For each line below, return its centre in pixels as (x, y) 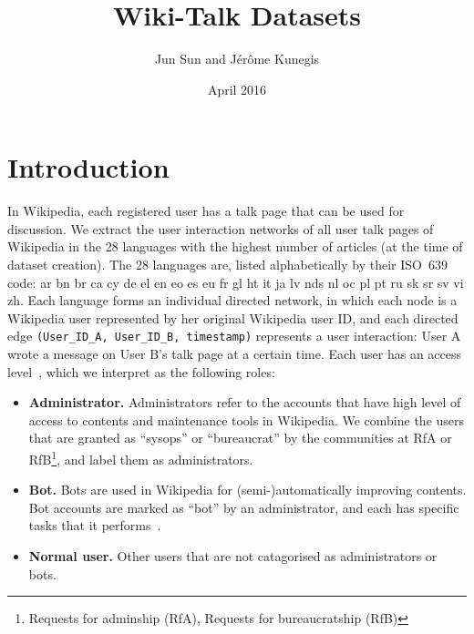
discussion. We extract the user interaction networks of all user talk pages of (221, 228)
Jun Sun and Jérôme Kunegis (237, 59)
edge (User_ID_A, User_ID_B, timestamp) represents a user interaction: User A (234, 336)
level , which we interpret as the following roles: (141, 371)
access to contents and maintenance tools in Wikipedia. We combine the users (247, 419)
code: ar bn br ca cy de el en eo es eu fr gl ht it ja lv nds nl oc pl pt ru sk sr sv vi (236, 282)
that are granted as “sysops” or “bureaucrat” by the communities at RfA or (240, 438)
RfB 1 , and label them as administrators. (141, 458)
